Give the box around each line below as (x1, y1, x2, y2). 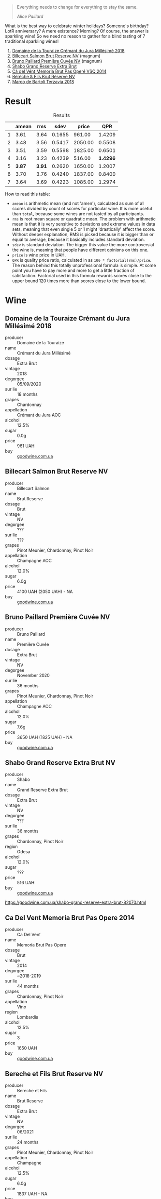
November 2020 (17, 672, 50, 678)
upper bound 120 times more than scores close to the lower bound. (12, 278, 146, 284)
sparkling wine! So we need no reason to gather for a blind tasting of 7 (5, 34, 146, 39)
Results (53, 112, 70, 118)
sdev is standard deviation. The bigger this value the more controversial (12, 241, 154, 247)
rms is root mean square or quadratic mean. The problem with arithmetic (12, 216, 156, 221)
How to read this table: (5, 191, 50, 197)
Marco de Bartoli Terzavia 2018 (12, 79, 74, 84)
